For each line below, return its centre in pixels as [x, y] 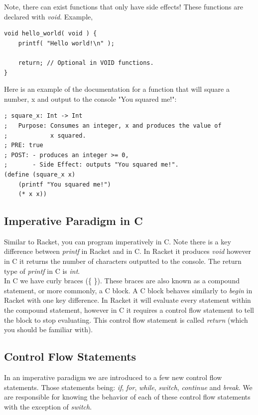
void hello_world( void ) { [51, 34]
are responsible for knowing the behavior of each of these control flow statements [127, 397]
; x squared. [45, 135]
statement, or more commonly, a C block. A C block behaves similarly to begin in [128, 290]
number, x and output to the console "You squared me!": [90, 99]
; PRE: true [24, 145]
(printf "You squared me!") [64, 184]
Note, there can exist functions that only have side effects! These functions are [124, 6]
